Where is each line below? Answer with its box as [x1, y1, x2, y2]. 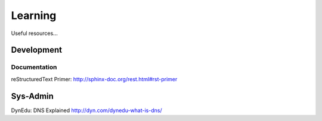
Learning [11, 9, 57, 22]
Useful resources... [11, 30, 58, 37]
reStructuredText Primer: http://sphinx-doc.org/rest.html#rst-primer [11, 75, 178, 82]
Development [11, 45, 63, 55]
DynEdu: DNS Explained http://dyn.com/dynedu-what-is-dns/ [11, 107, 162, 114]
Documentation [11, 63, 57, 71]
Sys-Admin [11, 91, 54, 101]
